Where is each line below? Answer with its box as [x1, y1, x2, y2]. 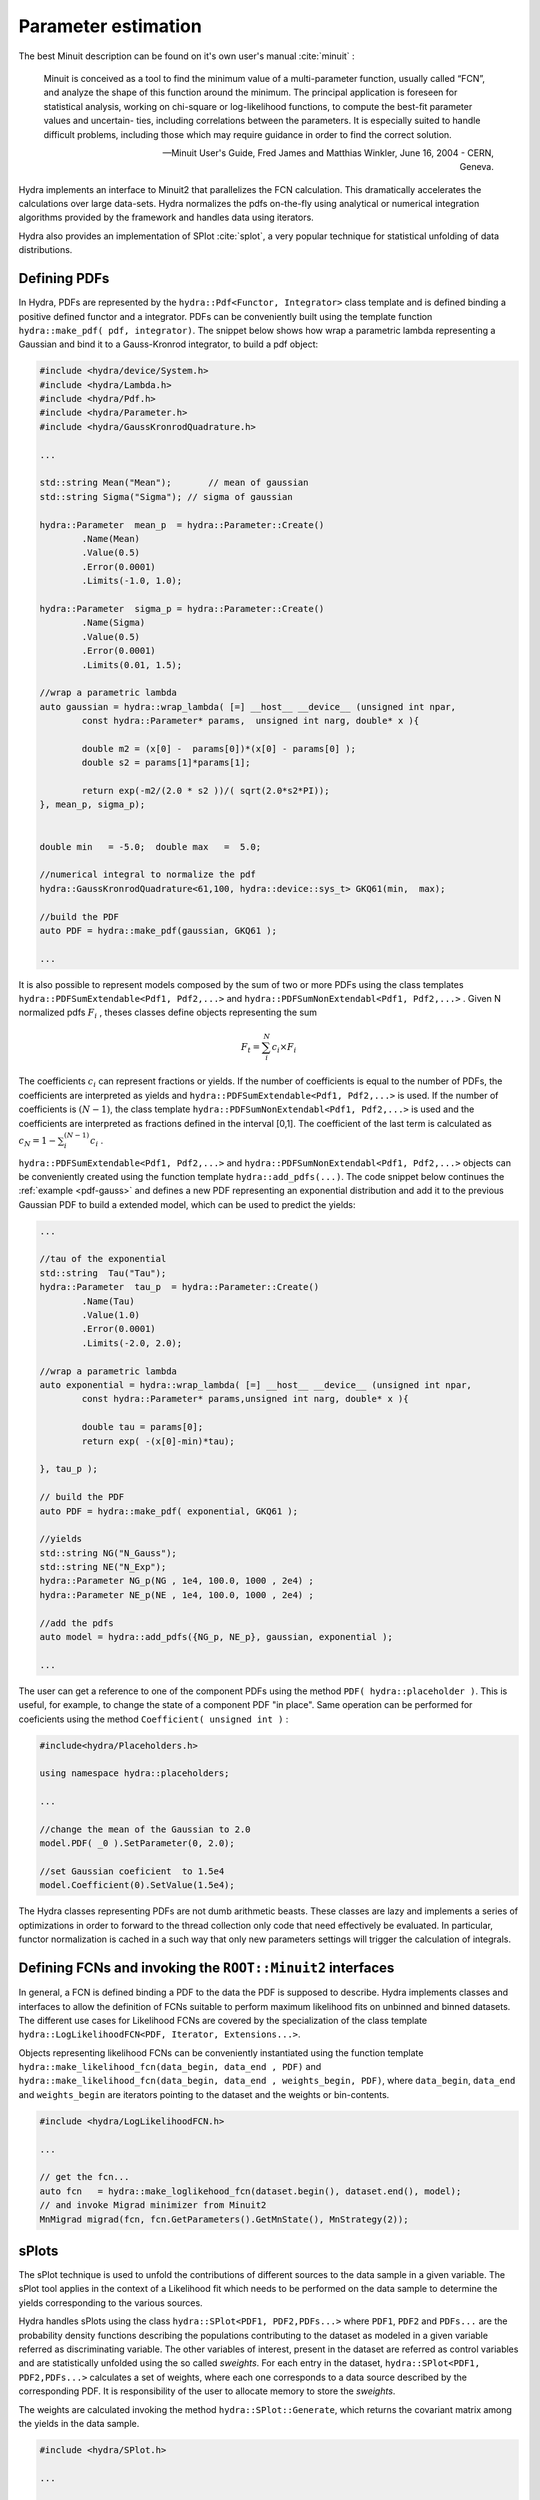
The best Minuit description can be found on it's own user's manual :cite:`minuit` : [18, 50, 355, 62]
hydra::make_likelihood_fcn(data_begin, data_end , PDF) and [18, 2061, 322, 2073]
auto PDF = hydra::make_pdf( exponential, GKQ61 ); [39, 1505, 299, 1517]
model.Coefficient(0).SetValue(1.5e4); [39, 1880, 235, 1891]
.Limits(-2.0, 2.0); [81, 1337, 183, 1349]
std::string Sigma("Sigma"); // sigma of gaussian [39, 491, 294, 502]
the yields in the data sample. [18, 2417, 140, 2429]
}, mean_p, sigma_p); [39, 799, 146, 810]
